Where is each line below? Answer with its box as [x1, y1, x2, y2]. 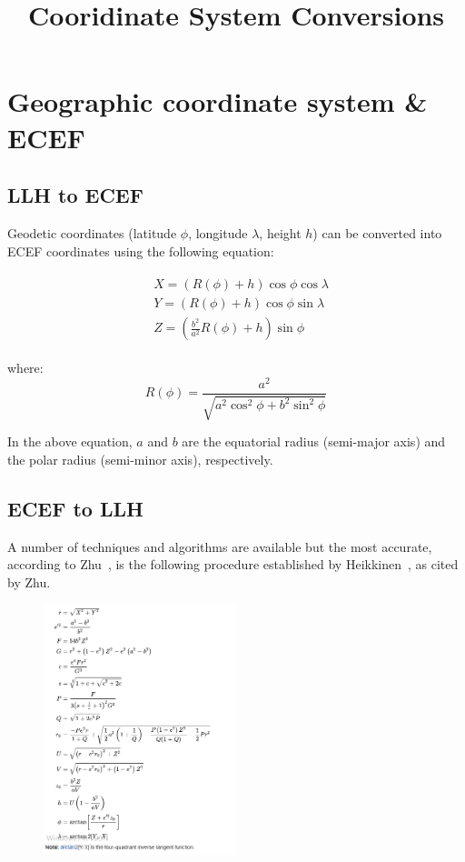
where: [7, 358, 44, 377]
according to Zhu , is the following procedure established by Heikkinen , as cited [7, 555, 459, 574]
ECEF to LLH [7, 494, 143, 522]
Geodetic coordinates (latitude [7, 223, 177, 242]
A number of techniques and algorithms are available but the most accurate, [7, 536, 432, 556]
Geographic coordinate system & [7, 83, 428, 120]
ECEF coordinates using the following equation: [7, 241, 274, 260]
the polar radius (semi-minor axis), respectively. [7, 449, 273, 468]
